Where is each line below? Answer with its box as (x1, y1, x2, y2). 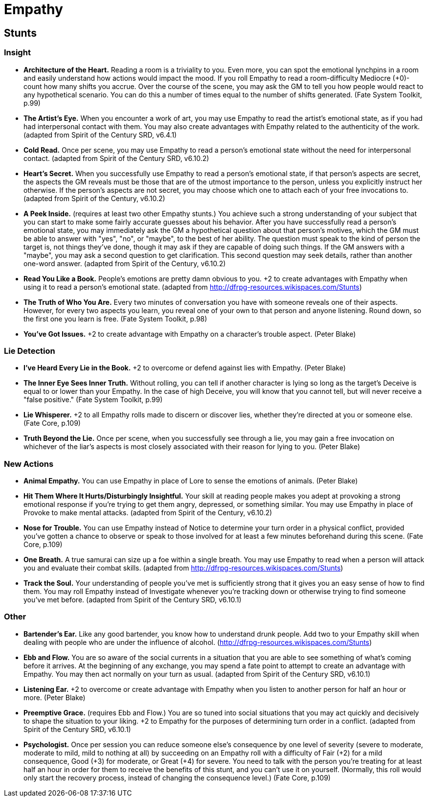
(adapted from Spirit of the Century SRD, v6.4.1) (23, 130, 177, 139)
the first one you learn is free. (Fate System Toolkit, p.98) (23, 314, 207, 323)
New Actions (4, 458, 54, 469)
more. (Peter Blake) (23, 693, 86, 702)
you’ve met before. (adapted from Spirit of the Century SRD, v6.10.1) (23, 595, 242, 604)
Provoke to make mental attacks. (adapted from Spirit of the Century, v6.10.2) (23, 508, 272, 517)
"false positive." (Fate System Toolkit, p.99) (23, 395, 163, 404)
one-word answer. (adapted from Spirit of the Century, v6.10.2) (23, 259, 226, 268)
